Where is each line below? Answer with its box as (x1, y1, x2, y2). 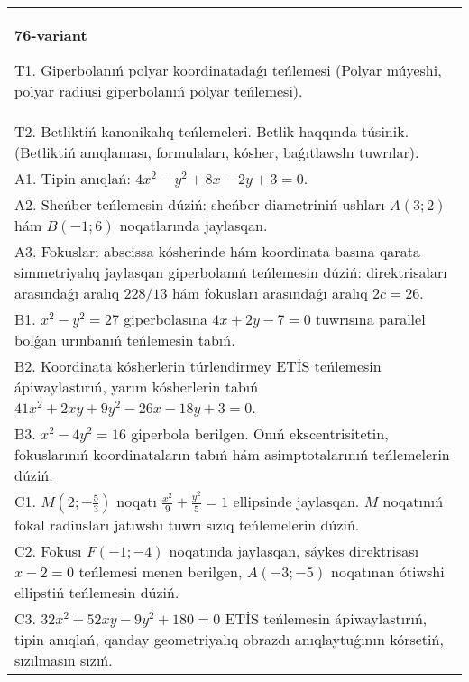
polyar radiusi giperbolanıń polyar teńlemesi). (14, 80, 303, 101)
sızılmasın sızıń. (14, 650, 113, 670)
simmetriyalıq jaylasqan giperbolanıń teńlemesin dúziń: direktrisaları (14, 262, 447, 282)
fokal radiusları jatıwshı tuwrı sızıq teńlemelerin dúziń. (14, 514, 360, 535)
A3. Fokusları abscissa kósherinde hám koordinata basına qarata (14, 241, 420, 262)
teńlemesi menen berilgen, (78, 561, 243, 582)
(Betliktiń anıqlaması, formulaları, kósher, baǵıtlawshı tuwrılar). (14, 142, 419, 162)
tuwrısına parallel (316, 309, 426, 329)
